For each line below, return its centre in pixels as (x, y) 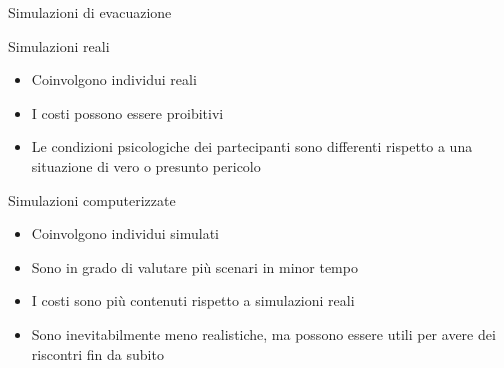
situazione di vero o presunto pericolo (146, 165)
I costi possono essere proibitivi (127, 112)
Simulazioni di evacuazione (90, 12)
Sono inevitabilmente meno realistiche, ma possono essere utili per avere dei (263, 333)
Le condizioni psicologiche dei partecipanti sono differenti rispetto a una (252, 146)
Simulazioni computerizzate (92, 199)
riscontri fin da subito (97, 353)
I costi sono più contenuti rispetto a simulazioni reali (193, 300)
